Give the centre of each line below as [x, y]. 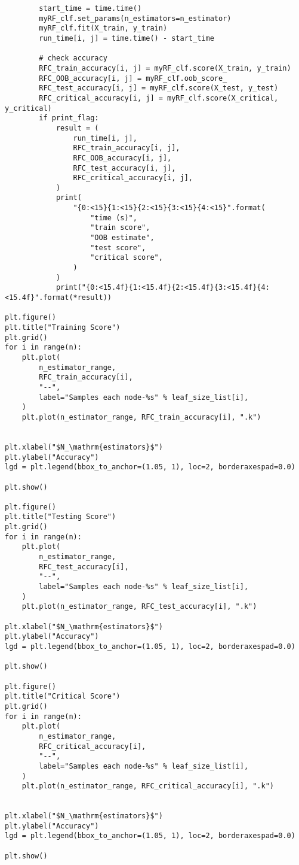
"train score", [120, 228]
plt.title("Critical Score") [63, 696]
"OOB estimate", [122, 238]
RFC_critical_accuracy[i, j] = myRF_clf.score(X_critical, [159, 98]
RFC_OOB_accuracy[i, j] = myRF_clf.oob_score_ [133, 78]
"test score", [118, 248]
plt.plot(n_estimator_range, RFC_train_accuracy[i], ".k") [141, 417]
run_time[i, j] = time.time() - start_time [127, 38]
